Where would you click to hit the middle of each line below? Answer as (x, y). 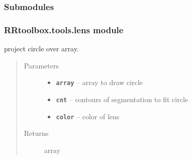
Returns (36, 133)
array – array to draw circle (100, 82)
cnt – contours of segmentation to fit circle (122, 99)
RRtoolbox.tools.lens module (64, 29)
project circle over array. (41, 49)
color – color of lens (88, 116)
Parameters (41, 65)
